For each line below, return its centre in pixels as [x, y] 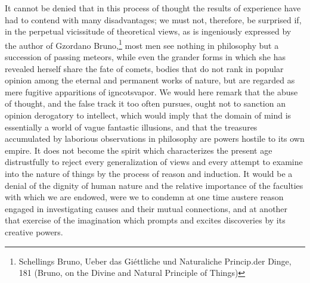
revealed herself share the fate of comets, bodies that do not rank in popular [144, 68]
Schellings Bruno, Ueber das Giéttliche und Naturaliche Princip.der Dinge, [155, 261]
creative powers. [34, 231]
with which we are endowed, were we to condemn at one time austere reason [144, 197]
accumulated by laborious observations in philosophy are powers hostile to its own [155, 139]
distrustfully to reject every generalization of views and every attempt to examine [154, 162]
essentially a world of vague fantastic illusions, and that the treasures [131, 127]
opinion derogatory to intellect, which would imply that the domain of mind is [148, 115]
